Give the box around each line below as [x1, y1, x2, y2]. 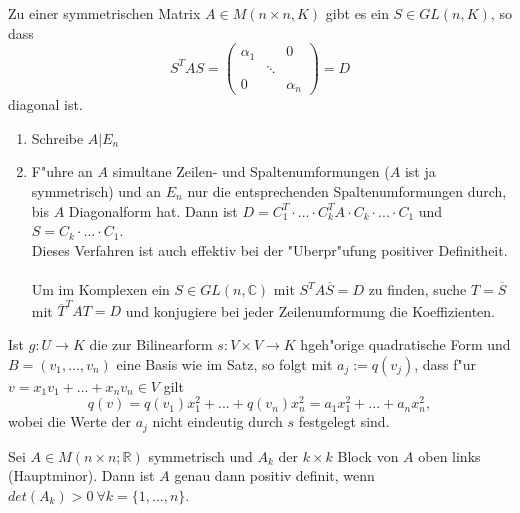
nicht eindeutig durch [152, 411, 283, 432]
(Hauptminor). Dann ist [8, 465, 155, 486]
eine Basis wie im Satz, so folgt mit [116, 353, 333, 374]
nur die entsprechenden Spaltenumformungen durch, [187, 181, 507, 202]
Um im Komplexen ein [31, 279, 170, 299]
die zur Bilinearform [89, 333, 213, 354]
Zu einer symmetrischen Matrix [8, 3, 201, 23]
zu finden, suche [368, 279, 467, 299]
